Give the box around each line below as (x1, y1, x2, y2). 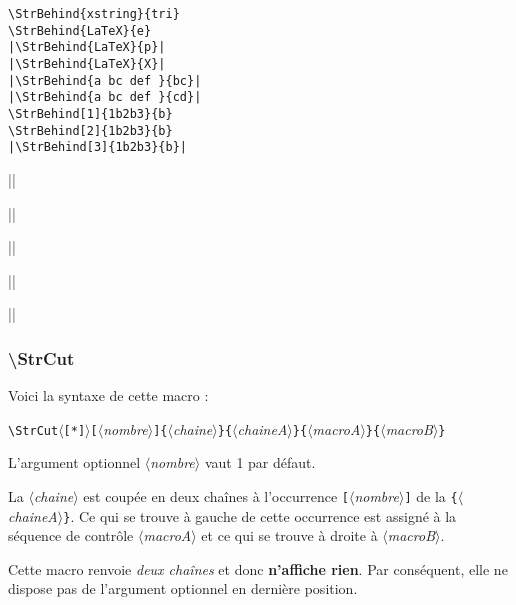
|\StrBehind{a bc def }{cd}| (8, 90, 202, 105)
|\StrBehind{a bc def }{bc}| (8, 73, 202, 88)
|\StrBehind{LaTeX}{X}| (8, 56, 166, 71)
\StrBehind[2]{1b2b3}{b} (8, 123, 173, 138)
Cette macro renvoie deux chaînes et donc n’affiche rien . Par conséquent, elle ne (8, 558, 508, 579)
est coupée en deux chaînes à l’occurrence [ (83, 485, 349, 506)
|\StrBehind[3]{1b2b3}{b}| (8, 140, 187, 155)
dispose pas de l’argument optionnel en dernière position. (8, 578, 358, 599)
